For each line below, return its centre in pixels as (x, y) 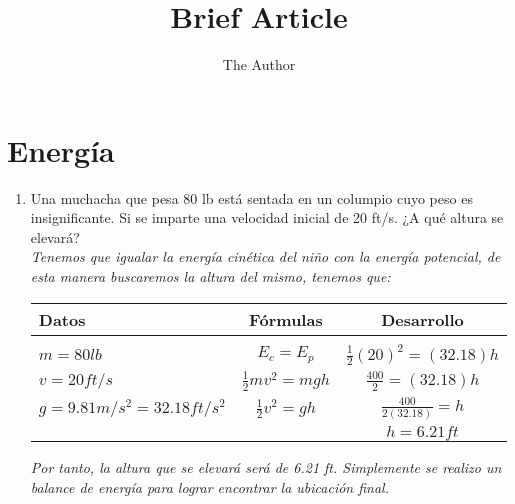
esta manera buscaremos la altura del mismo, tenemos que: (210, 276)
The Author (259, 64)
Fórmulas (285, 319)
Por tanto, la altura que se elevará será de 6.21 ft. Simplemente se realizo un (266, 467)
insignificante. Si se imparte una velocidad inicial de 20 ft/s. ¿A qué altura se (267, 217)
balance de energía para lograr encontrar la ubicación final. (209, 486)
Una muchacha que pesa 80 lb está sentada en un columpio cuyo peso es (251, 197)
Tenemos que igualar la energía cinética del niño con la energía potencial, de (265, 256)
